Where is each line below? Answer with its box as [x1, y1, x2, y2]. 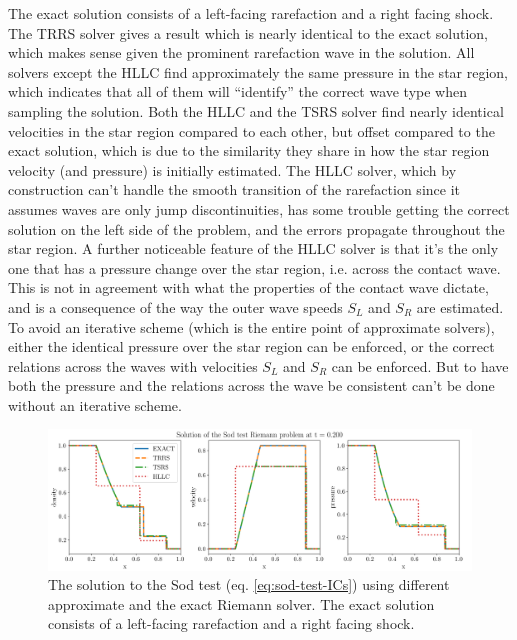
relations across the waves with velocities [8, 355, 258, 376]
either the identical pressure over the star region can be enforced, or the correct [8, 336, 495, 357]
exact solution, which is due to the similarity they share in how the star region [8, 140, 490, 161]
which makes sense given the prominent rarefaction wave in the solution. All [8, 42, 475, 63]
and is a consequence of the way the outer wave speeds [8, 296, 343, 317]
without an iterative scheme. [8, 394, 182, 415]
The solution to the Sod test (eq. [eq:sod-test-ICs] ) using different [48, 574, 450, 595]
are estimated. [416, 296, 504, 317]
